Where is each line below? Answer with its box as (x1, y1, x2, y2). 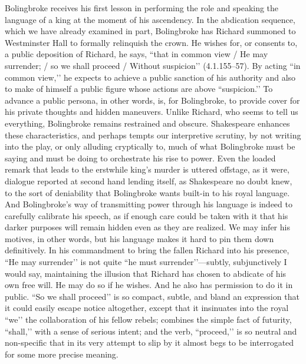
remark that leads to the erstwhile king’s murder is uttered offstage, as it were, (5, 163, 289, 176)
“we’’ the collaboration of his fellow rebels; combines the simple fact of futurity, (5, 313, 292, 326)
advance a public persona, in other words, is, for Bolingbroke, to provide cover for (5, 94, 300, 106)
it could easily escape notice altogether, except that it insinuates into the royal (5, 302, 289, 314)
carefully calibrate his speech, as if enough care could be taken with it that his (5, 209, 288, 221)
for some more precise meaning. (5, 348, 119, 360)
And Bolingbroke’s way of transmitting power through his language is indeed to (5, 198, 292, 210)
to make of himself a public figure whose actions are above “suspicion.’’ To (5, 82, 273, 95)
